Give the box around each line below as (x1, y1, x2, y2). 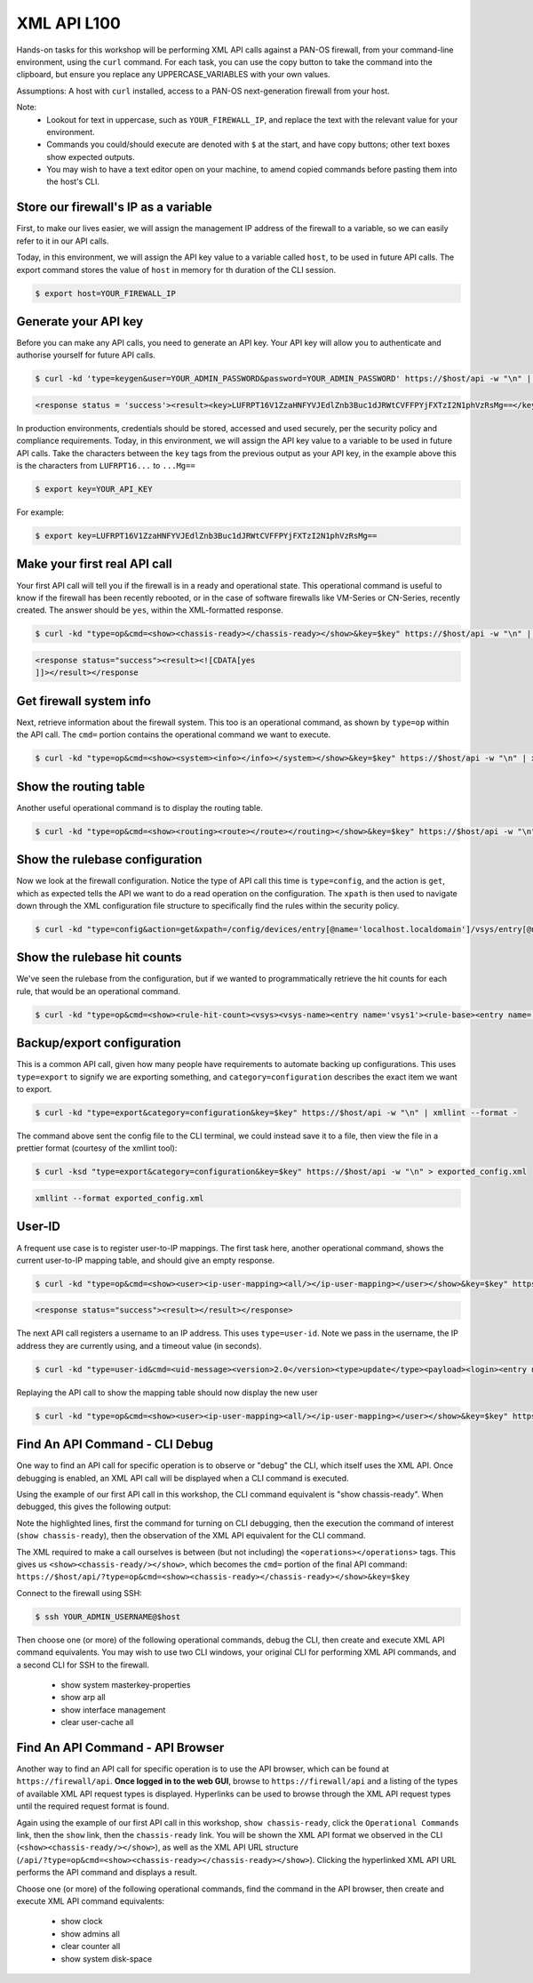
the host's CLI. (46, 176, 100, 187)
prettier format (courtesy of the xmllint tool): (16, 1143, 178, 1153)
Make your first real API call (16, 557, 172, 572)
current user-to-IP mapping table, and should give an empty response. (16, 1255, 275, 1265)
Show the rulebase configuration (16, 852, 203, 867)
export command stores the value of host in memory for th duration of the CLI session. (16, 264, 337, 275)
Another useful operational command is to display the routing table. (16, 802, 264, 813)
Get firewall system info (16, 694, 151, 709)
